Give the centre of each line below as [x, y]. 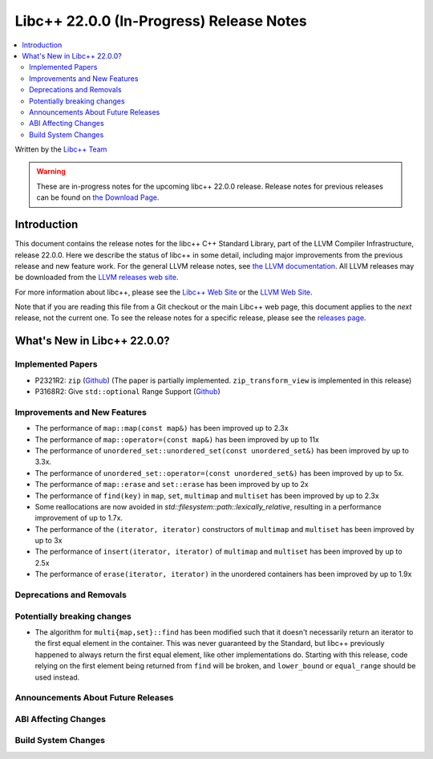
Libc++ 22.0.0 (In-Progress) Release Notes [161, 21]
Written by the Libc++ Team [61, 149]
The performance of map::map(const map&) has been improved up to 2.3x [162, 428]
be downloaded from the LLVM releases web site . [97, 278]
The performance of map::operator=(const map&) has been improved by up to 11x [177, 439]
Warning [51, 172]
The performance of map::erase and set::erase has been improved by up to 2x [172, 485]
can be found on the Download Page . [98, 197]
